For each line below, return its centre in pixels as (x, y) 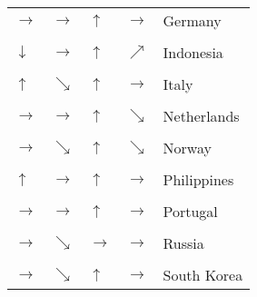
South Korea (203, 275)
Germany (192, 20)
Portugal (190, 211)
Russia (183, 243)
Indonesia (193, 52)
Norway (187, 148)
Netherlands (201, 116)
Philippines (198, 179)
